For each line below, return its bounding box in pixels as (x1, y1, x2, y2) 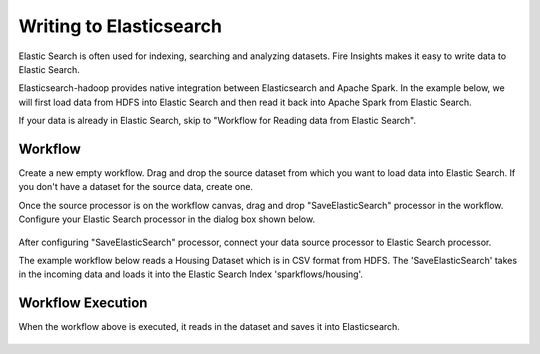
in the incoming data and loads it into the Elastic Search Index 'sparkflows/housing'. (18, 268, 364, 280)
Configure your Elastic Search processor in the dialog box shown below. (18, 213, 315, 225)
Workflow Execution (18, 295, 148, 312)
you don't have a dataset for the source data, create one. (18, 181, 254, 193)
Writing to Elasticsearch (18, 15, 222, 37)
